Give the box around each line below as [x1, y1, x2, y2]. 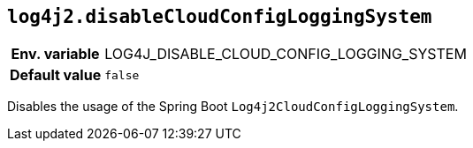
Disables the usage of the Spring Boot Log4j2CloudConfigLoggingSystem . [7, 99, 459, 115]
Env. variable [11, 45, 100, 63]
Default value [10, 66, 102, 85]
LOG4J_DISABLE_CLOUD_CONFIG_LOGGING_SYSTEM [104, 45, 467, 63]
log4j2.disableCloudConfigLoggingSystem [7, 6, 432, 27]
